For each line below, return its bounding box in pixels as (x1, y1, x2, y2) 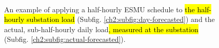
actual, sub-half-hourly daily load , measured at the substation (4, 23, 198, 34)
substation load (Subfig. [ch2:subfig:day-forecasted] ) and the (27, 14, 215, 25)
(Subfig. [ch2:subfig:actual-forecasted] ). (4, 34, 126, 44)
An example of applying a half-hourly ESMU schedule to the (4, 4, 195, 14)
